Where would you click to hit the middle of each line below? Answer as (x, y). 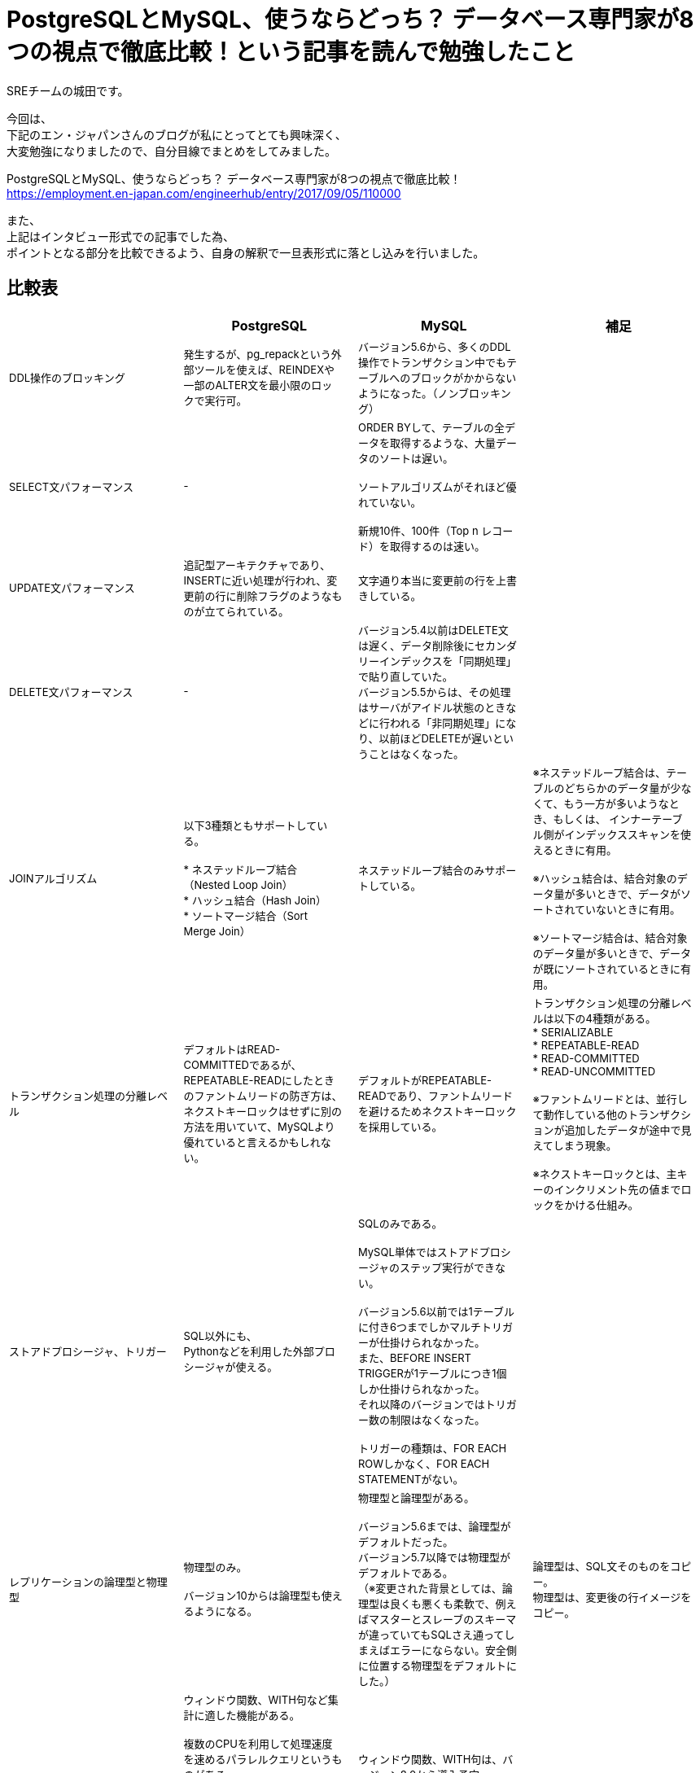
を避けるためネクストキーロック (437, 1112)
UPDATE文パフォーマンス (72, 588)
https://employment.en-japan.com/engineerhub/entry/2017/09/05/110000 (204, 193)
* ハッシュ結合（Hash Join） (255, 900)
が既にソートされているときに (607, 968)
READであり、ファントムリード (435, 1096)
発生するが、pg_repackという (257, 355)
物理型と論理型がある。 (417, 1497)
